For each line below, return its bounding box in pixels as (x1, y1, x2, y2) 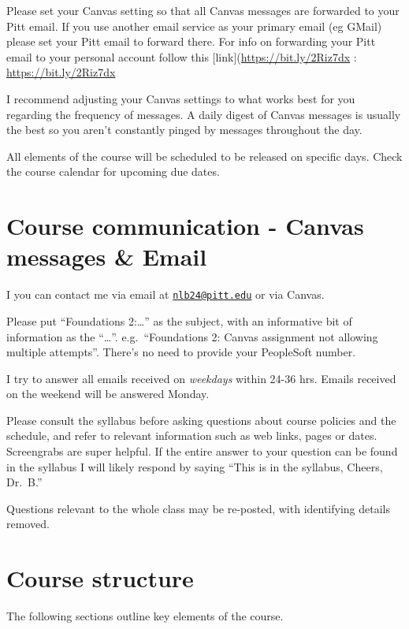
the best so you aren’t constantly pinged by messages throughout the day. (6, 121, 363, 138)
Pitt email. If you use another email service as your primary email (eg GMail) (6, 17, 382, 34)
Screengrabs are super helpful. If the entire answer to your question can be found (6, 443, 398, 460)
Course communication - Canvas (6, 210, 364, 242)
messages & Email (6, 240, 207, 273)
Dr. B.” (6, 474, 43, 490)
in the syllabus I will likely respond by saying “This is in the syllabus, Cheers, (6, 458, 383, 475)
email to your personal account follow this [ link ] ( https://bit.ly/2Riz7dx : (6, 48, 357, 65)
